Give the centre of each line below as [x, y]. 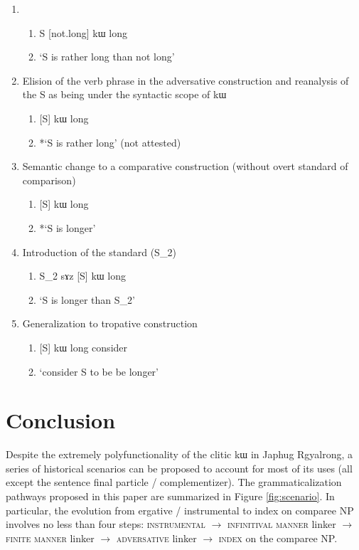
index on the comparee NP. [278, 538]
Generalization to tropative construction [110, 323]
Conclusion [61, 420]
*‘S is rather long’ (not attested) [110, 142]
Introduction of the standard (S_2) [99, 252]
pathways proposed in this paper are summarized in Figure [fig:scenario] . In [170, 496]
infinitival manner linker [282, 524]
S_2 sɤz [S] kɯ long [83, 276]
